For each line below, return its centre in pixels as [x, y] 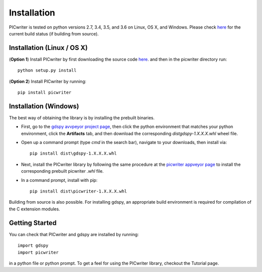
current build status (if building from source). [54, 33]
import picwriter [38, 252]
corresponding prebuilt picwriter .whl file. [62, 171]
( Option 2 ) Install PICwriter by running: [48, 81]
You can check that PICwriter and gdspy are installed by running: [74, 234]
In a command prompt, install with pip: [59, 180]
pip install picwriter [45, 93]
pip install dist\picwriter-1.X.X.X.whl [78, 191]
